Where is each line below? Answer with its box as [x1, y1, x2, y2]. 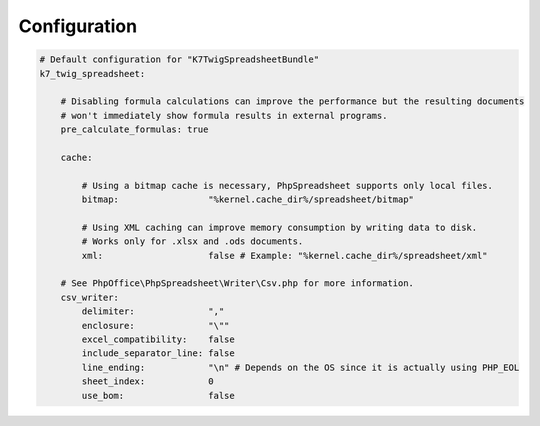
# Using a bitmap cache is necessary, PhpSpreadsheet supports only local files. [81, 180, 494, 191]
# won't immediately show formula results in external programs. [60, 110, 388, 121]
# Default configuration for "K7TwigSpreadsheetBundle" [39, 54, 320, 65]
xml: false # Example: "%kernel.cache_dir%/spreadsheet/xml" [81, 250, 489, 261]
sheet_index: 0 [81, 376, 214, 387]
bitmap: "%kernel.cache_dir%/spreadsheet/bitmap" [81, 194, 415, 205]
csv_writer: [60, 291, 120, 303]
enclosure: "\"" [81, 320, 230, 331]
